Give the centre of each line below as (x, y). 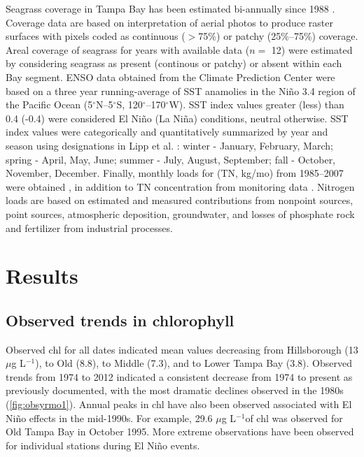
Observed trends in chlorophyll (120, 320)
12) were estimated (312, 49)
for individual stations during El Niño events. (103, 445)
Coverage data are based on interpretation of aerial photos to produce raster (169, 22)
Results (42, 276)
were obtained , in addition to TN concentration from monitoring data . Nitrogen (180, 186)
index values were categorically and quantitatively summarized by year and (167, 132)
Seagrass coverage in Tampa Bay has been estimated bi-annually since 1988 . (170, 8)
